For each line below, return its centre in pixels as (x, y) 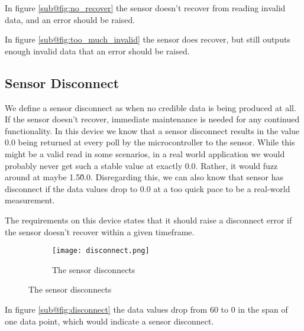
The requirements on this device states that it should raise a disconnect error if (148, 220)
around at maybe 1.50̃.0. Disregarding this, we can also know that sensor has (144, 177)
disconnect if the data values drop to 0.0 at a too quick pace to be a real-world (148, 188)
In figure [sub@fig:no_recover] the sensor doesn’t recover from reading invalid (145, 8)
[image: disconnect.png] (101, 251)
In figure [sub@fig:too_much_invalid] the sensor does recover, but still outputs (148, 39)
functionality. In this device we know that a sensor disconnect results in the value (152, 130)
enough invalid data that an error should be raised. (97, 51)
